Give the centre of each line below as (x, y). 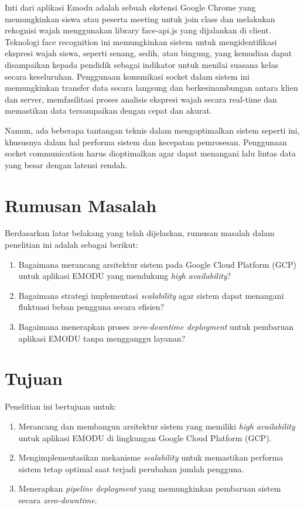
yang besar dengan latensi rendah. (66, 164)
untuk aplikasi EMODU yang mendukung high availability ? (125, 276)
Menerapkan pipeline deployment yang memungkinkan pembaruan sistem (150, 488)
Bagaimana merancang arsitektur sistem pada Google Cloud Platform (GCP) (157, 264)
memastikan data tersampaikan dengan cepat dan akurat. (108, 110)
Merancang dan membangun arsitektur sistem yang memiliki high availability (157, 426)
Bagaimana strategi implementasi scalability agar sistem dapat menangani (151, 295)
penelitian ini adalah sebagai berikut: (71, 245)
